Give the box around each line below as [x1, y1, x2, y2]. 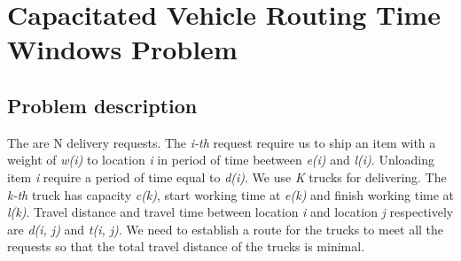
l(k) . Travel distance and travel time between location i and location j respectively [7, 203, 454, 221]
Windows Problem [7, 31, 238, 67]
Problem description [7, 91, 198, 119]
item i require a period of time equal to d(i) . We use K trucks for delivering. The [7, 167, 447, 186]
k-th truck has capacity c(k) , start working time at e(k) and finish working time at [7, 185, 455, 203]
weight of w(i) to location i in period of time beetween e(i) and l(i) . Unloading [7, 150, 435, 169]
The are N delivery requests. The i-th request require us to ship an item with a [7, 133, 436, 151]
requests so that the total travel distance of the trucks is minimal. [7, 237, 365, 256]
